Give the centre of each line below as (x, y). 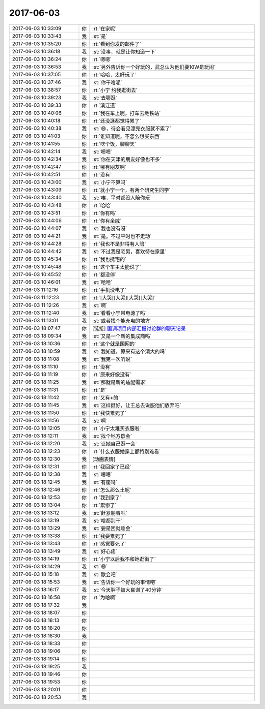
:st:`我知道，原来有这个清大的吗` (129, 351)
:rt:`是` (100, 390)
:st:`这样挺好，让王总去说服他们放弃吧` (137, 405)
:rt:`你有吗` (105, 213)
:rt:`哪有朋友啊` (109, 167)
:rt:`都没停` (105, 275)
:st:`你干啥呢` (107, 82)
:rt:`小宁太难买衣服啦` (117, 428)
